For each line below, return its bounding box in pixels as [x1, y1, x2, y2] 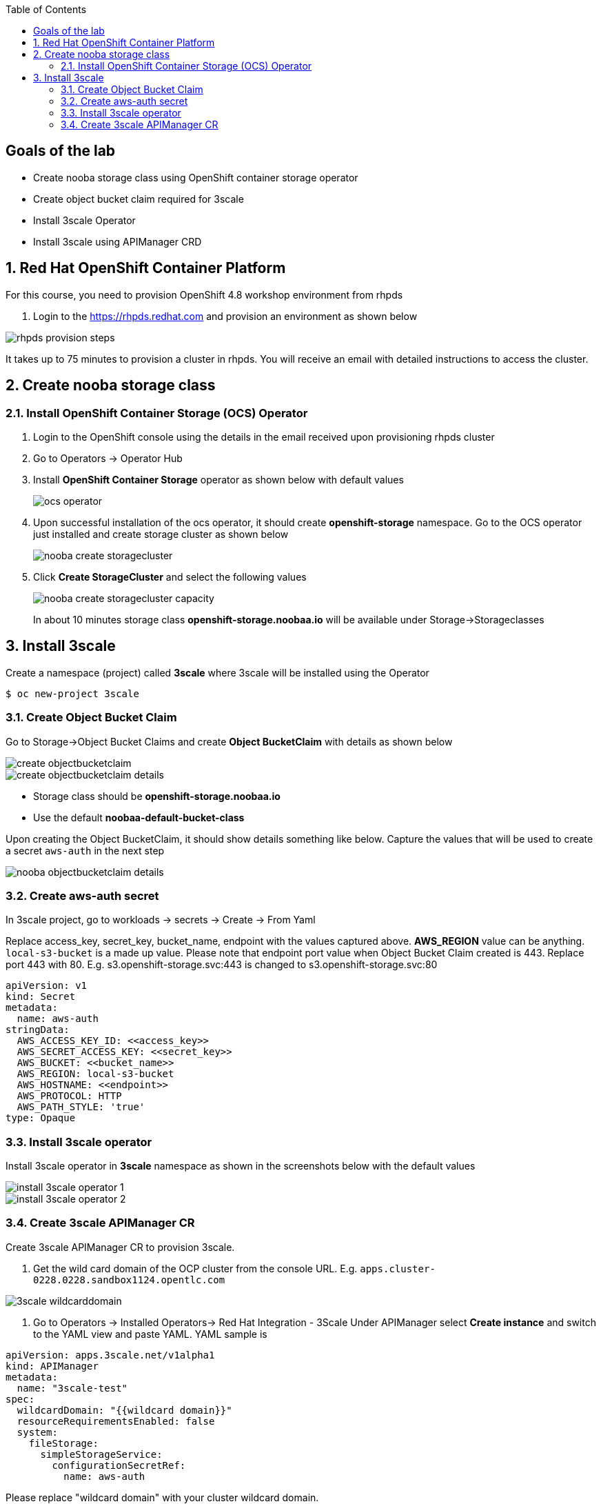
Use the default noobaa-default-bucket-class [33, 811, 245, 823]
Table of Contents [6, 3, 87, 15]
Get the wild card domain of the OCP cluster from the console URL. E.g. [33, 1262, 358, 1274]
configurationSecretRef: [52, 1459, 186, 1471]
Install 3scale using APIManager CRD [33, 235, 202, 248]
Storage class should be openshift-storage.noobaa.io [33, 790, 281, 802]
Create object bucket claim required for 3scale [33, 192, 244, 205]
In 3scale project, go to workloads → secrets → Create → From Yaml [6, 914, 316, 926]
